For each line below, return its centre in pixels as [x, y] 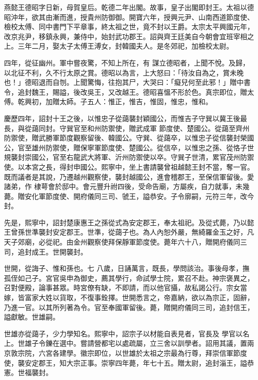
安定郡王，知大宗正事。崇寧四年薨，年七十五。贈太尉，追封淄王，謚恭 [139, 362]
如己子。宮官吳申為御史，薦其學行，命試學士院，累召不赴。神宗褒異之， [136, 278]
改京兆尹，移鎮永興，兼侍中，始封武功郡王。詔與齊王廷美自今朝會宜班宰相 [126, 36]
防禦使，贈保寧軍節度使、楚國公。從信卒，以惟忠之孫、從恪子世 [150, 147]
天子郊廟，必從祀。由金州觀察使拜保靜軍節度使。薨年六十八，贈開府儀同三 [126, 242]
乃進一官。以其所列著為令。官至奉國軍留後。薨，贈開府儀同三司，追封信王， [129, 307]
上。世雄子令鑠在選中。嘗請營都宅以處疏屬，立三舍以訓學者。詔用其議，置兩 [129, 343]
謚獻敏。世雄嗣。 [32, 317]
